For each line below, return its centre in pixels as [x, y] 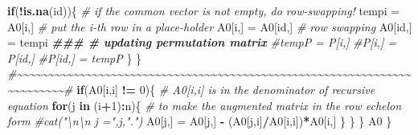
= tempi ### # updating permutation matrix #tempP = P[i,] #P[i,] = [202, 42]
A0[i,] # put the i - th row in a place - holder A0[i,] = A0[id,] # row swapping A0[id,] [210, 26]
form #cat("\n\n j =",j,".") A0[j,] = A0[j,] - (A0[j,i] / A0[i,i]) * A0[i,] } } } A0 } [200, 121]
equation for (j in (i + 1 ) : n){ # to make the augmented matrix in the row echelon [205, 105]
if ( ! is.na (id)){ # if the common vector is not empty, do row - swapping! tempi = [204, 10]
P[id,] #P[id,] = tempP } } [75, 57]
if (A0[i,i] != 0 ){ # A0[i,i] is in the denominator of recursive [226, 89]
